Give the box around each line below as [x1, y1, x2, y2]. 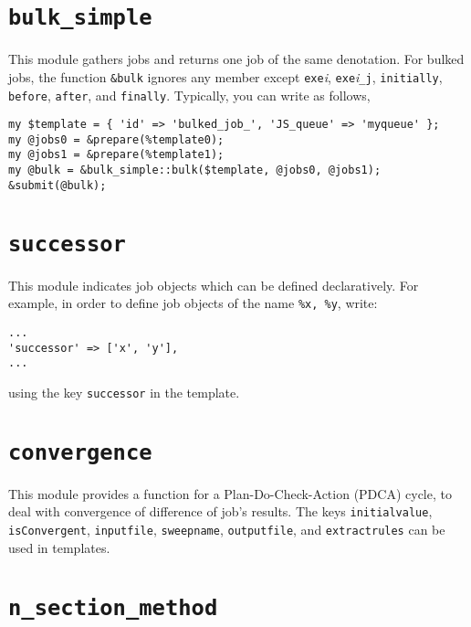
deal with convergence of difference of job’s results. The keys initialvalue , [8, 502, 433, 521]
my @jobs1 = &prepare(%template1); [8, 148, 225, 162]
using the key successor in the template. [8, 382, 240, 401]
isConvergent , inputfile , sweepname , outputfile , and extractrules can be [8, 520, 445, 539]
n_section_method [8, 594, 218, 621]
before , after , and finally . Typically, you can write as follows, [8, 85, 371, 104]
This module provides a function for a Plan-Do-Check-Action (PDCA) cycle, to [8, 484, 452, 503]
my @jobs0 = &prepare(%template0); [8, 133, 225, 146]
